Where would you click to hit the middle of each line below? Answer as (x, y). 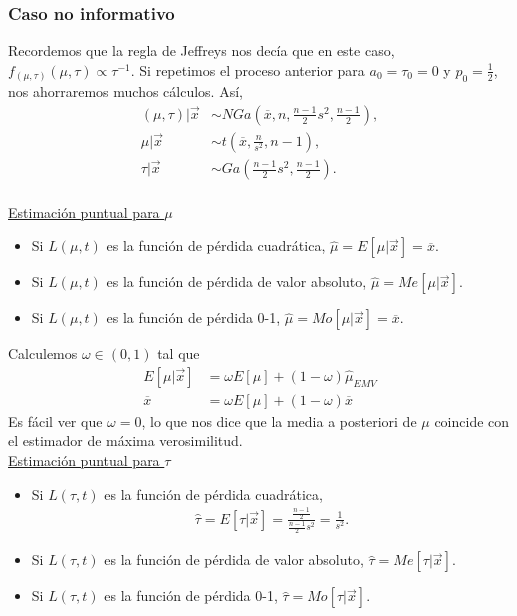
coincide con (472, 420)
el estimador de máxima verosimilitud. (125, 440)
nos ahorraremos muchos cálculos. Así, (125, 91)
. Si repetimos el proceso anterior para (247, 69)
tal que (178, 353)
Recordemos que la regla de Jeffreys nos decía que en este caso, (201, 50)
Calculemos (43, 353)
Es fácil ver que (55, 420)
